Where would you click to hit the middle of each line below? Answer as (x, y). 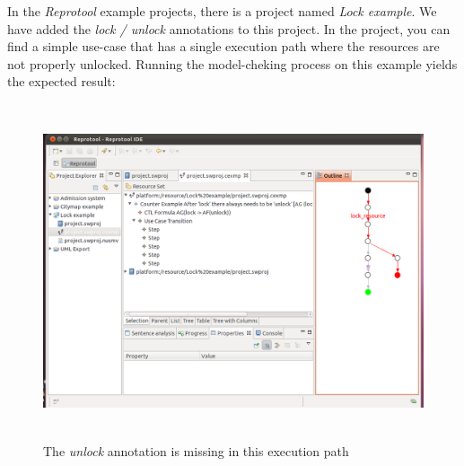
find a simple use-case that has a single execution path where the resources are (223, 46)
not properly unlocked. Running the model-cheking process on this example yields (232, 63)
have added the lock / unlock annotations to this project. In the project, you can (229, 28)
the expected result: (61, 81)
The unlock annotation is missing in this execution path (196, 450)
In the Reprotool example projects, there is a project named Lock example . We (222, 11)
